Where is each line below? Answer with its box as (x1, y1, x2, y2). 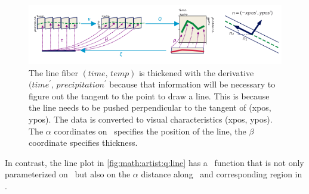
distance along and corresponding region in (141, 168, 302, 180)
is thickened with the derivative (138, 66, 254, 79)
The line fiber (29, 66, 78, 79)
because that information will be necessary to (109, 78, 276, 90)
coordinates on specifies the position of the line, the (54, 124, 246, 137)
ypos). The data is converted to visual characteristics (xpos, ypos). (29, 113, 273, 126)
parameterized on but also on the (5, 168, 131, 180)
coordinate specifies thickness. (29, 136, 138, 149)
